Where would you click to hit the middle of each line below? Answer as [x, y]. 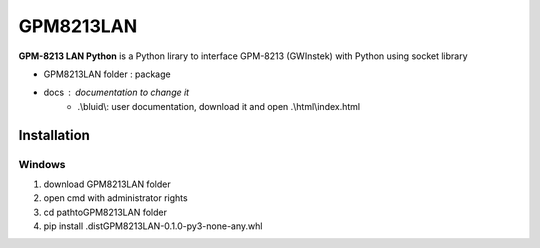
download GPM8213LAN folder [107, 184]
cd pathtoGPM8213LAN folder [105, 212]
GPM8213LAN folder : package [107, 74]
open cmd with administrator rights [116, 198]
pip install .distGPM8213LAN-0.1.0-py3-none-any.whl [153, 226]
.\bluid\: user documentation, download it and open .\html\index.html [218, 106]
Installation [54, 135]
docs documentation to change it [116, 92]
